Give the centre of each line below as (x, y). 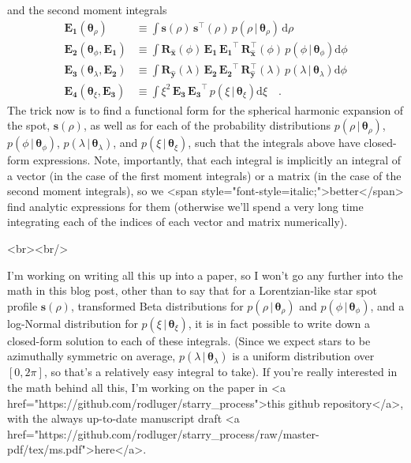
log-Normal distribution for (73, 323)
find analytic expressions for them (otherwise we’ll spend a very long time (185, 206)
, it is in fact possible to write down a (279, 323)
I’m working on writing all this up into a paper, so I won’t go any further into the (205, 275)
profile (22, 305)
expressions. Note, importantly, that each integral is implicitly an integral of (217, 160)
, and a (387, 305)
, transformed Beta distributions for (157, 305)
